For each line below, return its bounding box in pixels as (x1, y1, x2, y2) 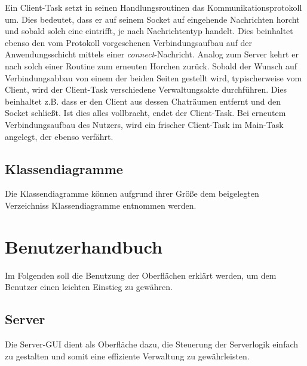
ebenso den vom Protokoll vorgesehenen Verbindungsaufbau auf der (5, 36, 253, 48)
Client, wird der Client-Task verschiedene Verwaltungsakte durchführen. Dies (5, 83, 287, 96)
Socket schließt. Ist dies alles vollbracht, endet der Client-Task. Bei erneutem (5, 106, 286, 119)
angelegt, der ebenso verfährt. (5, 130, 113, 142)
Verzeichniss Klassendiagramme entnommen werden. (5, 199, 197, 211)
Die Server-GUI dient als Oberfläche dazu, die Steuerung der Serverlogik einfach (5, 338, 299, 350)
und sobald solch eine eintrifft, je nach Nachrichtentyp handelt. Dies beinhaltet (5, 25, 293, 37)
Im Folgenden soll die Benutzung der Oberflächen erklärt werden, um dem (5, 269, 277, 281)
